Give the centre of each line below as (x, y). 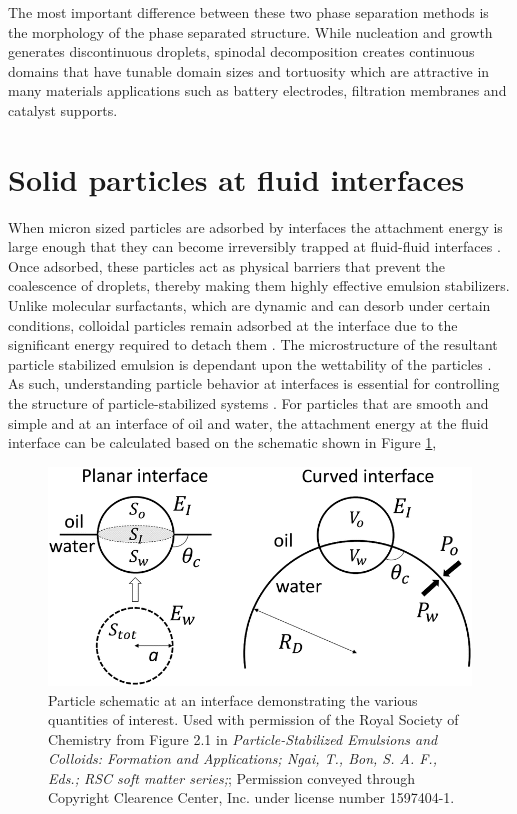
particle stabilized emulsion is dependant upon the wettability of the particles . (250, 363)
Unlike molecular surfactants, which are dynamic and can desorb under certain (249, 305)
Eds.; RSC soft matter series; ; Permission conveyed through (232, 777)
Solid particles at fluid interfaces (236, 178)
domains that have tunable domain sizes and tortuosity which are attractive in (249, 70)
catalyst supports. (63, 109)
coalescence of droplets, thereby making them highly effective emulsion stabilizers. (259, 285)
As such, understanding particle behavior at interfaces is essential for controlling (254, 383)
